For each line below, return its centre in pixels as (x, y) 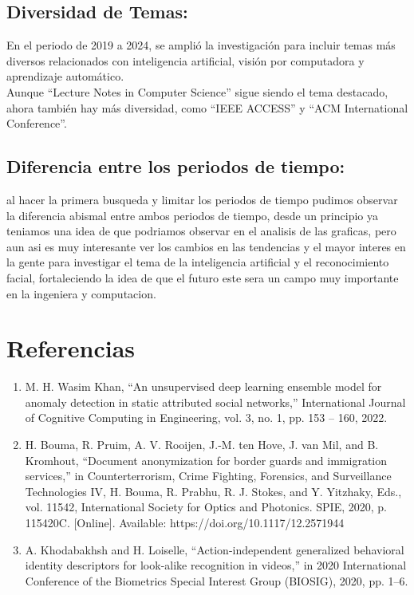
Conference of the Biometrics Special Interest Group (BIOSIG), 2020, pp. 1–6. (217, 580)
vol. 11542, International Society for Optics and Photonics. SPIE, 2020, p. (206, 507)
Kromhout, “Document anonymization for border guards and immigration (206, 460)
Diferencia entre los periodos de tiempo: (176, 166)
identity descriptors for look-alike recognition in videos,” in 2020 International (216, 565)
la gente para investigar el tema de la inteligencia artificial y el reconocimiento (198, 262)
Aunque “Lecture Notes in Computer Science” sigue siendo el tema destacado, (197, 91)
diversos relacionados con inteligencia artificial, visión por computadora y (185, 60)
